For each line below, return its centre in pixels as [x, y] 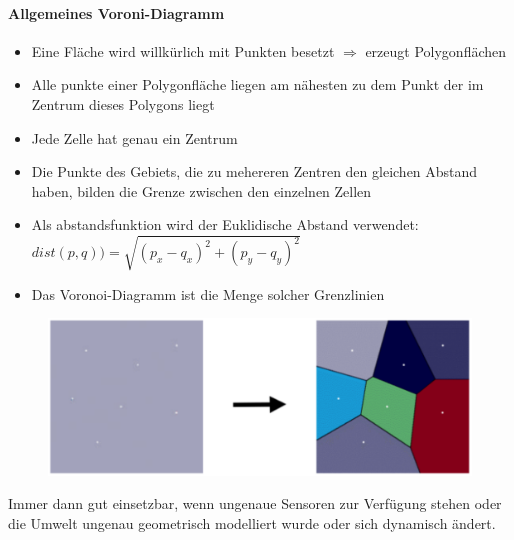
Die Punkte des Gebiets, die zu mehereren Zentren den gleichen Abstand [254, 171]
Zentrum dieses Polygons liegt [123, 103]
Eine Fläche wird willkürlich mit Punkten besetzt [183, 50]
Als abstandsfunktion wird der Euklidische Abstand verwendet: [225, 224]
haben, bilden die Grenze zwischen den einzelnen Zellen [201, 190]
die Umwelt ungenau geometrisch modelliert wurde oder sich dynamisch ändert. [252, 523]
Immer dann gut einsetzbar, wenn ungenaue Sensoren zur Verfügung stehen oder [255, 503]
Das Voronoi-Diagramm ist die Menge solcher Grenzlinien [208, 293]
